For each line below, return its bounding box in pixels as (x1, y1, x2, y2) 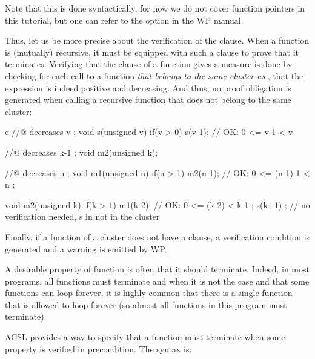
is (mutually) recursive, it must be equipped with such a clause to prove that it (5, 45, 299, 58)
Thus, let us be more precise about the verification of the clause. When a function (5, 34, 310, 47)
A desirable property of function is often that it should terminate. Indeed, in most (5, 263, 310, 275)
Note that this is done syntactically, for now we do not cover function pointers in (5, 2, 305, 14)
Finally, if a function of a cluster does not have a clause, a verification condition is (5, 230, 310, 243)
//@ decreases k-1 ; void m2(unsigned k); (5, 145, 158, 158)
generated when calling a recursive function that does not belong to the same (5, 93, 291, 106)
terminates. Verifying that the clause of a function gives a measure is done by (5, 58, 293, 70)
